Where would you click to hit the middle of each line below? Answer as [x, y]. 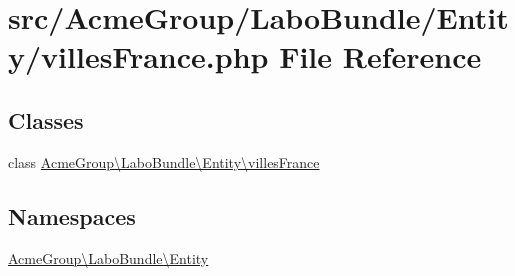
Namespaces [72, 215]
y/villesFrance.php [138, 56]
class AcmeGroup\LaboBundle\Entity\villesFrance [164, 161]
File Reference [380, 56]
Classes [46, 119]
